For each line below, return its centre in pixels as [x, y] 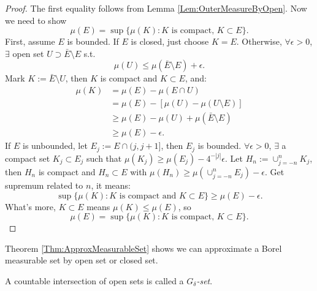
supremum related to [44, 185]
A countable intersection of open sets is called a [94, 280]
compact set [28, 158]
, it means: [111, 185]
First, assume [30, 41]
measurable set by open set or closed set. [82, 260]
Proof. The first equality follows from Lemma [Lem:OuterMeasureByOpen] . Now [156, 8]
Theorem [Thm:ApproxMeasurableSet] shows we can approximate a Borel [143, 248]
